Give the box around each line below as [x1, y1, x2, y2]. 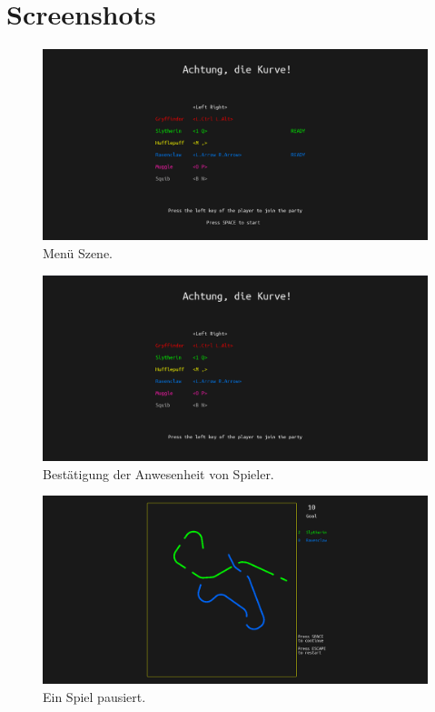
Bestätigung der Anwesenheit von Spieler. [43, 464, 274, 483]
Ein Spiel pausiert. [43, 687, 146, 707]
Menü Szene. [43, 244, 113, 263]
